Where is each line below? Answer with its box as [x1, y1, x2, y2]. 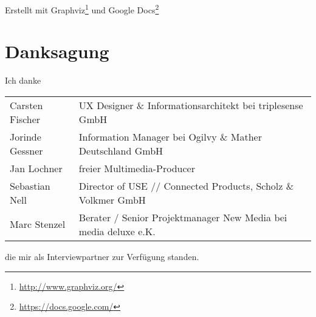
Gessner [10, 143, 43, 158]
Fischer [10, 112, 41, 126]
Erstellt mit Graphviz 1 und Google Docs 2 [5, 2, 159, 16]
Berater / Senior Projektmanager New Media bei [78, 210, 287, 224]
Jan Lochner [10, 161, 63, 175]
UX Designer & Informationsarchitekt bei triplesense [78, 98, 303, 112]
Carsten [10, 98, 43, 112]
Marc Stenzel [10, 217, 66, 232]
